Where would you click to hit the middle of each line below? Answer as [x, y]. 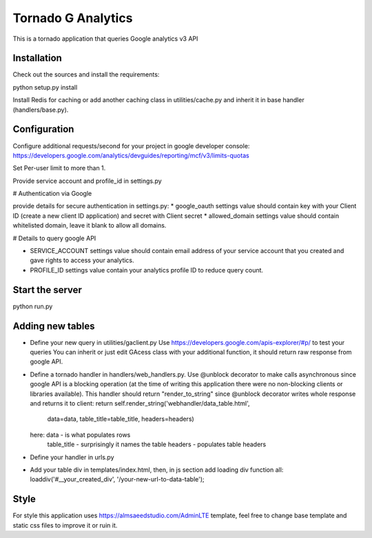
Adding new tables [54, 326]
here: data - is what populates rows [80, 435]
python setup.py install [45, 87]
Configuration [43, 129]
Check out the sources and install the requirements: [86, 74]
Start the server [48, 290]
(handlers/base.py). [41, 110]
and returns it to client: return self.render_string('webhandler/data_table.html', [140, 403]
